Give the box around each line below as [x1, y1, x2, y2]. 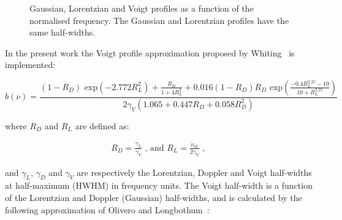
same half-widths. [29, 26, 96, 39]
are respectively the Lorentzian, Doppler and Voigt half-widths [77, 165, 312, 178]
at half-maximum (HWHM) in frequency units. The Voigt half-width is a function [5, 179, 313, 192]
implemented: [5, 58, 56, 71]
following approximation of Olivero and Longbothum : [5, 203, 210, 216]
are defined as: [75, 119, 129, 132]
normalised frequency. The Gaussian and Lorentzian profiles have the [29, 13, 289, 26]
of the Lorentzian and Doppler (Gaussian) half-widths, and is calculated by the [5, 191, 302, 203]
